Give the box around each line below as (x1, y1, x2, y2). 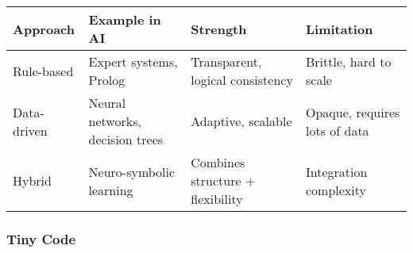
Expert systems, (88, 52, 178, 71)
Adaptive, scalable (191, 112, 292, 130)
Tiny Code (6, 228, 76, 248)
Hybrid (13, 171, 52, 190)
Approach (13, 19, 75, 38)
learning (88, 180, 133, 199)
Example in (88, 10, 161, 29)
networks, (88, 112, 141, 130)
